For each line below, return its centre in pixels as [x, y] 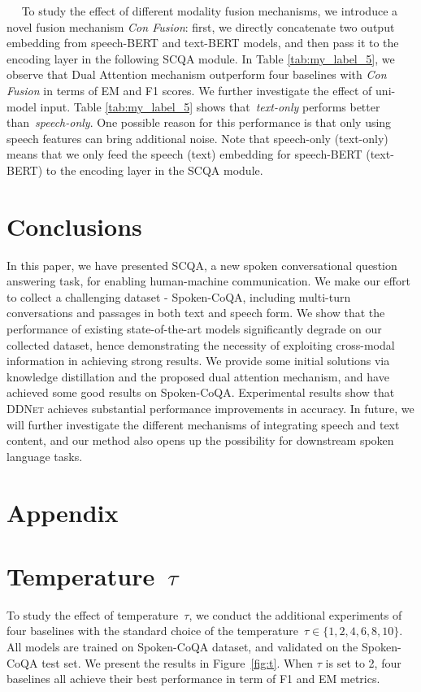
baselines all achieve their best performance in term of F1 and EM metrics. [193, 679]
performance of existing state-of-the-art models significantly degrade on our [194, 329]
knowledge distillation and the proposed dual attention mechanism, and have [198, 376]
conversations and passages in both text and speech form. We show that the [196, 313]
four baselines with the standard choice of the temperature [152, 631]
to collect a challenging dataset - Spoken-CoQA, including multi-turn [179, 296]
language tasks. [45, 456]
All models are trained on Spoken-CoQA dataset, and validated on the [182, 647]
